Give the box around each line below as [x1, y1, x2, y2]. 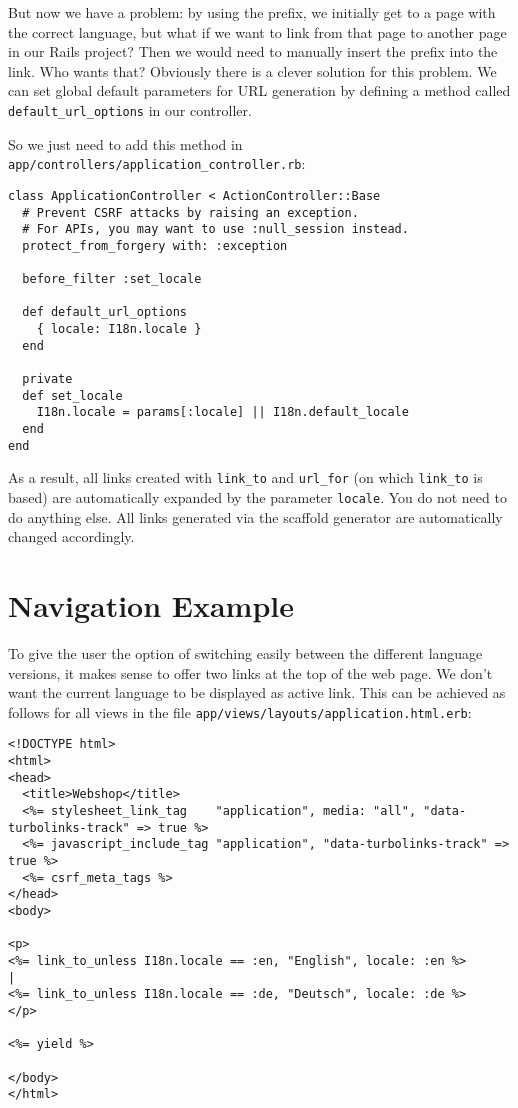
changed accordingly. [8, 526, 135, 547]
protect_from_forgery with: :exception [22, 238, 288, 253]
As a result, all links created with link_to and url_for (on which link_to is [8, 467, 483, 488]
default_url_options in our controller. [8, 99, 252, 120]
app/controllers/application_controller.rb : [8, 153, 306, 174]
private [22, 372, 73, 387]
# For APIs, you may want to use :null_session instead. [22, 222, 409, 237]
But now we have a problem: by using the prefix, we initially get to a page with [8, 2, 496, 22]
